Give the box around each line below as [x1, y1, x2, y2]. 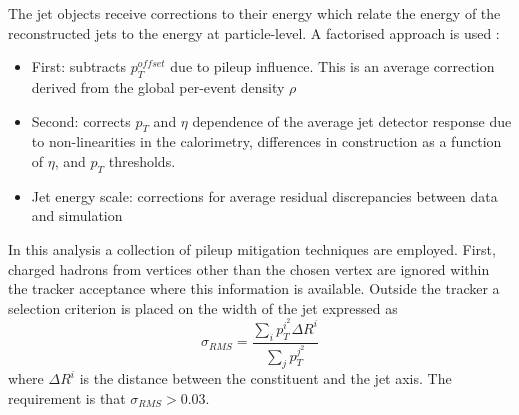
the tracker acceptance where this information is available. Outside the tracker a [8, 278, 500, 299]
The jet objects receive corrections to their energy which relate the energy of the [8, 3, 501, 23]
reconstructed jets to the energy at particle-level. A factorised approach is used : [8, 22, 500, 43]
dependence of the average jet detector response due [192, 110, 512, 131]
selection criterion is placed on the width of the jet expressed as [8, 297, 398, 318]
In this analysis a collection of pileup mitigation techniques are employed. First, [8, 238, 496, 259]
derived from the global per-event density [31, 76, 285, 97]
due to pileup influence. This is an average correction [170, 56, 495, 77]
